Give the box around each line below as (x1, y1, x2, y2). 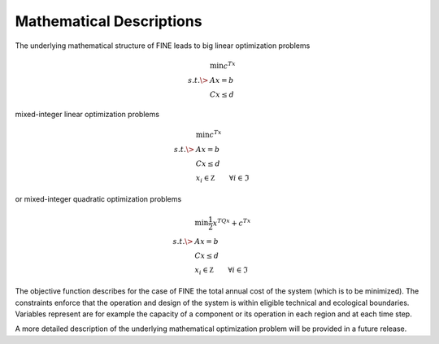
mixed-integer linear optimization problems (15, 110, 160, 120)
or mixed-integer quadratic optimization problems (15, 194, 182, 204)
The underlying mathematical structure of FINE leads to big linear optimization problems (15, 41, 311, 50)
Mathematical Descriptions (15, 12, 202, 30)
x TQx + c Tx (212, 216, 251, 228)
